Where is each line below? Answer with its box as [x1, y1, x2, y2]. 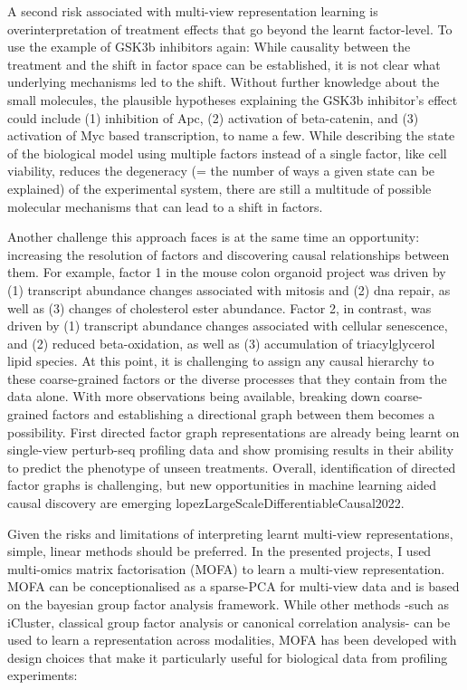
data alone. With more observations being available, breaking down [7, 387, 381, 406]
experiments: [7, 666, 78, 685]
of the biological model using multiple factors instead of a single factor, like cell [7, 143, 447, 162]
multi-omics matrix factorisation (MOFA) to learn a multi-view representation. [7, 559, 445, 578]
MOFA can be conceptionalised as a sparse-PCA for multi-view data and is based [7, 577, 460, 596]
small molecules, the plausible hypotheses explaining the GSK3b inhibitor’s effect [7, 90, 458, 109]
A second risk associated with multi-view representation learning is [7, 2, 378, 20]
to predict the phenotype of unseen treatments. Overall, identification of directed [7, 457, 456, 476]
